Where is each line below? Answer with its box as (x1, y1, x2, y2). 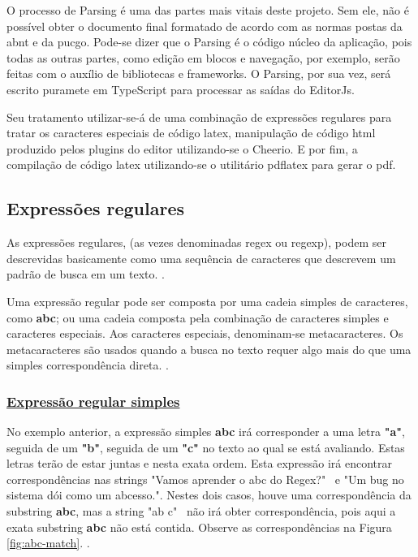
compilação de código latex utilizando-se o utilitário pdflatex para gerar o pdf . (6, 156, 396, 173)
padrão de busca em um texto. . (6, 266, 165, 283)
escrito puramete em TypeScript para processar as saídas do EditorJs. (6, 80, 355, 97)
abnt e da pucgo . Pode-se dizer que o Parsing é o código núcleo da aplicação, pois (6, 33, 412, 50)
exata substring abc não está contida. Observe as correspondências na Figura (6, 518, 392, 535)
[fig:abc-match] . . (6, 534, 90, 551)
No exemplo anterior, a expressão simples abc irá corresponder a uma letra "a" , (6, 423, 405, 440)
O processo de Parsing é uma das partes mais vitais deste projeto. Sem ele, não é (6, 2, 409, 18)
